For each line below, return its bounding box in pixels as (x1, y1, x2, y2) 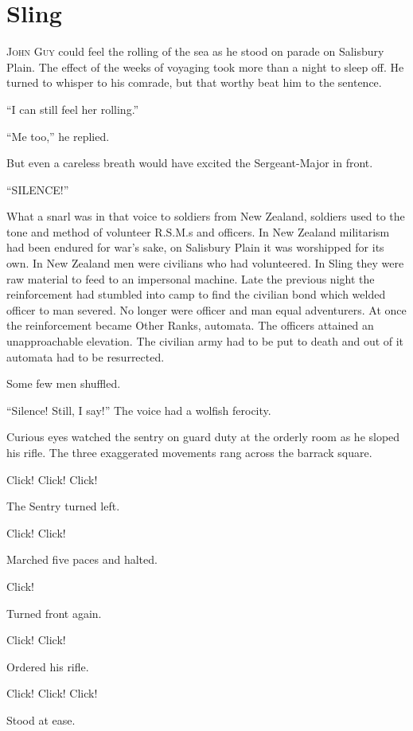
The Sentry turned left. (6, 498, 120, 514)
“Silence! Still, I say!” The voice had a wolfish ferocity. (6, 401, 271, 418)
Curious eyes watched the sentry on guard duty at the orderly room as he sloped (6, 428, 400, 445)
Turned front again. (6, 604, 102, 621)
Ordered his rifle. (6, 658, 89, 674)
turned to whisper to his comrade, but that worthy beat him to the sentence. (6, 74, 382, 91)
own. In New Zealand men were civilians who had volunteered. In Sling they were (6, 255, 404, 272)
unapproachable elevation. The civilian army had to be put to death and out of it (6, 333, 404, 350)
